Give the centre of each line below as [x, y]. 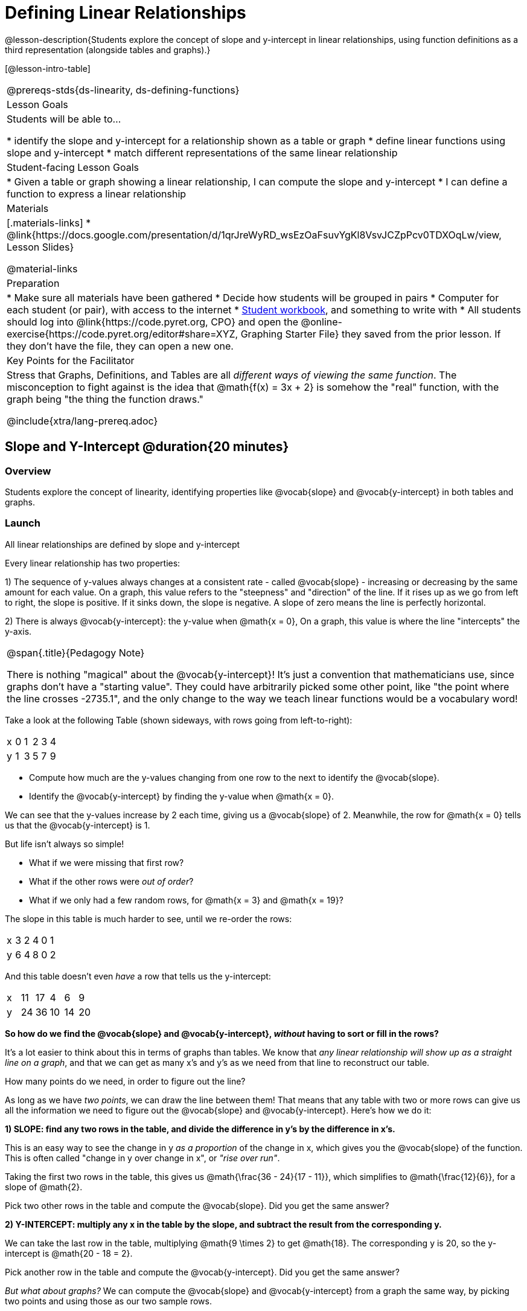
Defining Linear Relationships [126, 13]
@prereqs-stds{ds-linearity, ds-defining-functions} [123, 90]
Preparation [33, 283]
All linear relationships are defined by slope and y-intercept [123, 544]
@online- [321, 322]
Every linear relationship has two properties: [93, 563]
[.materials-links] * [49, 223]
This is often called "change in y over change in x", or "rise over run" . [142, 1158]
